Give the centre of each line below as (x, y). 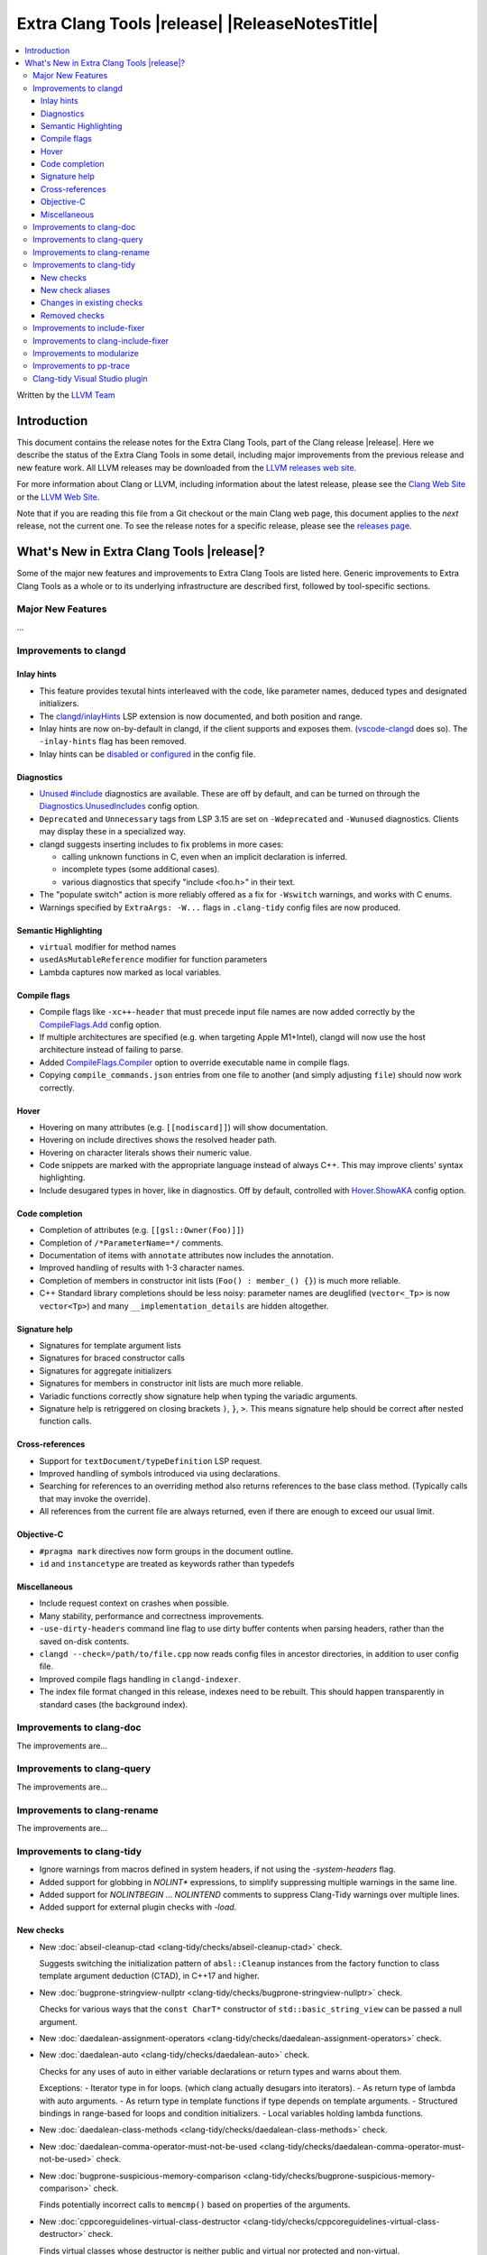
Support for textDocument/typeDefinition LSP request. (151, 1460)
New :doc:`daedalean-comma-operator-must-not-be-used (148, 2146)
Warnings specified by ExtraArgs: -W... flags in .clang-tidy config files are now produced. (220, 907)
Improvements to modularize (86, 353)
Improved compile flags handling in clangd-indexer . (140, 1679)
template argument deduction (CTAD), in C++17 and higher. (150, 1976)
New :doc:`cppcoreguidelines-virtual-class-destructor (140, 2221)
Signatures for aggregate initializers (106, 1370)
